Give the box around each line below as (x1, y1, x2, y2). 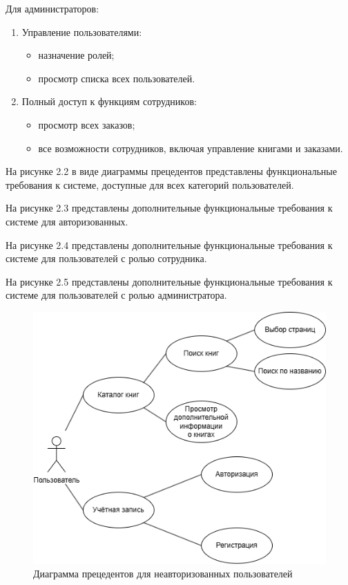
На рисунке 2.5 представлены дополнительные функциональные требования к (6, 274, 333, 288)
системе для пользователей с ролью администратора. (6, 288, 227, 302)
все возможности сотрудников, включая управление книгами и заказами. (38, 140, 343, 155)
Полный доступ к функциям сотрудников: (21, 94, 197, 109)
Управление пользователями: (21, 24, 142, 39)
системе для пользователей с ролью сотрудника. (6, 251, 207, 266)
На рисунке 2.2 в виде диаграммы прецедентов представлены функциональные (6, 164, 337, 178)
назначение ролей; (38, 48, 115, 62)
